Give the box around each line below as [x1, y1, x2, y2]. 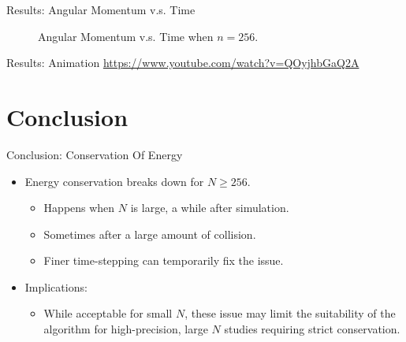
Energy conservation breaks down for [24, 173, 204, 189]
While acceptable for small [43, 305, 173, 322]
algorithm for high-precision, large [43, 321, 208, 337]
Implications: [24, 278, 88, 295]
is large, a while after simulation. [130, 199, 289, 216]
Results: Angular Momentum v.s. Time [6, 2, 196, 17]
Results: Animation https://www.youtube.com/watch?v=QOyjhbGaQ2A [6, 54, 359, 71]
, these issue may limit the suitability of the [184, 305, 396, 322]
